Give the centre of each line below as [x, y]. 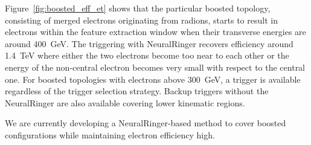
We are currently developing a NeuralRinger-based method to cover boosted [146, 123]
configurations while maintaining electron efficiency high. [110, 134]
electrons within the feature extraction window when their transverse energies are [155, 32]
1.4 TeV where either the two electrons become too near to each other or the [147, 55]
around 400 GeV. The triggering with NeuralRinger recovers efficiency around [149, 43]
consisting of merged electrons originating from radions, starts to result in [141, 20]
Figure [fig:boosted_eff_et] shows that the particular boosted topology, [138, 8]
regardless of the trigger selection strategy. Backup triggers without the [137, 91]
